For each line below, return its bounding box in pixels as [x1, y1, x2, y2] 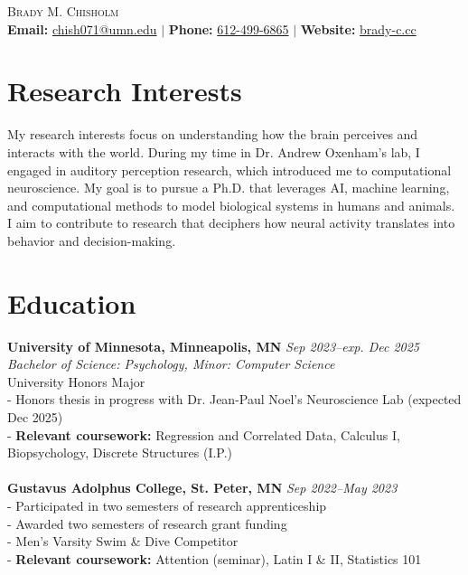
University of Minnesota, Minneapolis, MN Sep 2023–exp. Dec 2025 [7, 336, 420, 355]
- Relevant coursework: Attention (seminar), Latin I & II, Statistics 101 [7, 549, 422, 568]
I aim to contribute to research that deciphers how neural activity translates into [7, 213, 455, 232]
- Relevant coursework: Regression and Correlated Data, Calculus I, [7, 425, 400, 444]
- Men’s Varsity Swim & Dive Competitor [7, 532, 239, 551]
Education [7, 284, 136, 321]
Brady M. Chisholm [7, 2, 119, 20]
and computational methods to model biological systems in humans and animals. [7, 195, 455, 214]
